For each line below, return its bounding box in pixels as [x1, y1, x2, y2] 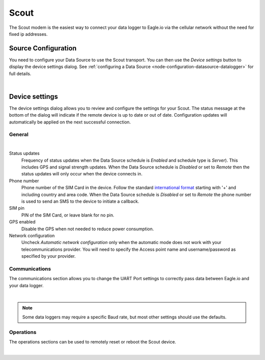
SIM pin [9, 205, 25, 211]
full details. [9, 71, 31, 76]
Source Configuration [9, 44, 77, 52]
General [9, 131, 29, 138]
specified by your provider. [21, 253, 76, 259]
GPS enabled [9, 219, 36, 225]
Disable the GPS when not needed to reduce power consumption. [21, 226, 154, 232]
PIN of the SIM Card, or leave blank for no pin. [21, 212, 115, 218]
